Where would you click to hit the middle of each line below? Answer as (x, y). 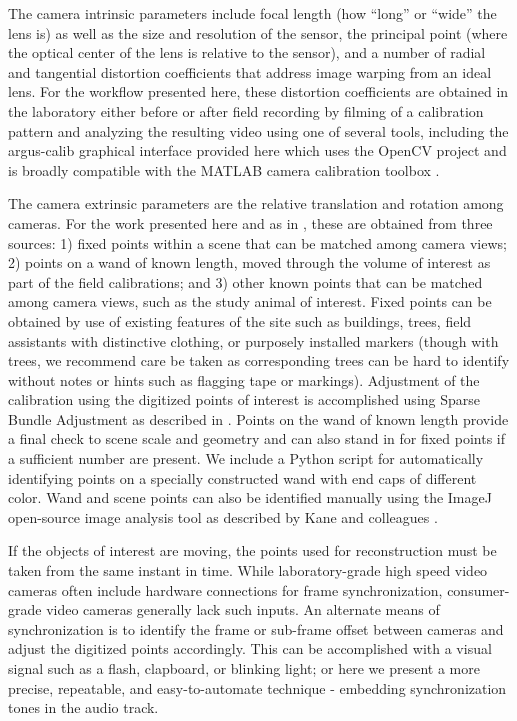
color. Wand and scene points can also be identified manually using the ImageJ (250, 497)
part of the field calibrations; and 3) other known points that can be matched (245, 281)
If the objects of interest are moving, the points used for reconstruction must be (252, 550)
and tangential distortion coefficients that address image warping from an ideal (250, 71)
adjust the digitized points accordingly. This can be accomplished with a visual (250, 648)
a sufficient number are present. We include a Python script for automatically (246, 458)
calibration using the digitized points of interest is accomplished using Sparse (244, 399)
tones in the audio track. (83, 707)
